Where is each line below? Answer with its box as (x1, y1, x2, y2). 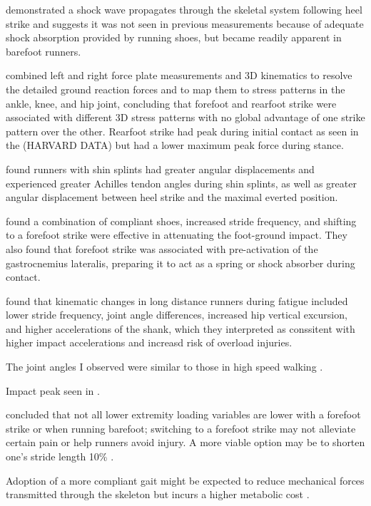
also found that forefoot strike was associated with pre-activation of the (6, 241, 318, 256)
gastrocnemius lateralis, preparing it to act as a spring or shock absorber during (6, 255, 355, 270)
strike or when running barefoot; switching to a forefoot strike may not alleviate (6, 420, 356, 435)
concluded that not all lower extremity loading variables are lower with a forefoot (6, 407, 361, 422)
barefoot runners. (6, 43, 81, 58)
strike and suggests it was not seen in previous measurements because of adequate (6, 16, 364, 31)
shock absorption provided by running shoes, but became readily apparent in (6, 30, 342, 45)
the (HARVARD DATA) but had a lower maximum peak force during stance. (6, 138, 344, 153)
